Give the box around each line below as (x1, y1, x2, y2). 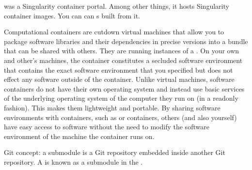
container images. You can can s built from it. (4, 10, 141, 20)
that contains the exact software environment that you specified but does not (4, 64, 233, 75)
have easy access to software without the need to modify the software (4, 122, 209, 132)
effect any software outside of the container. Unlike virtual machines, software (4, 74, 235, 84)
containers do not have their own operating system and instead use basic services (4, 83, 245, 93)
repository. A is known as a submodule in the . (4, 156, 143, 167)
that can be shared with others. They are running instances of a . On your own (4, 46, 239, 56)
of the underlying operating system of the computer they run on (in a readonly (4, 93, 238, 103)
